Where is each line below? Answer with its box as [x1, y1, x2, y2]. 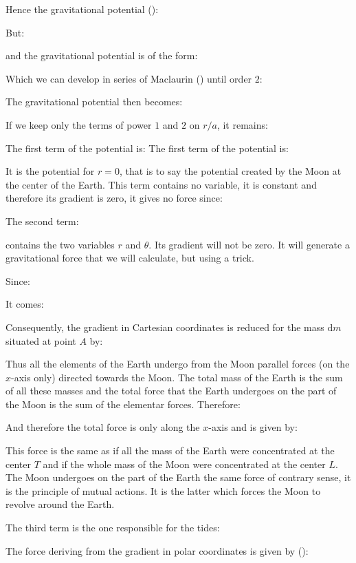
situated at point [5, 333, 76, 348]
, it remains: [216, 117, 268, 131]
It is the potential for [5, 164, 95, 178]
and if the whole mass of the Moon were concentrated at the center [43, 456, 326, 471]
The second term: [5, 213, 79, 228]
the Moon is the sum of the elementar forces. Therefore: [5, 396, 241, 411]
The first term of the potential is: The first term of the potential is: [5, 140, 289, 155]
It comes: [5, 297, 44, 311]
